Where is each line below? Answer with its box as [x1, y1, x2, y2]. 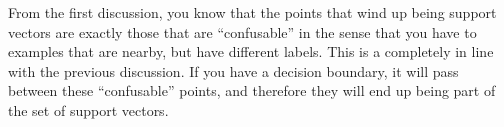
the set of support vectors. [8, 99, 169, 120]
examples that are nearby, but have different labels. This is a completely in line [8, 41, 494, 62]
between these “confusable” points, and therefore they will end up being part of [8, 80, 496, 101]
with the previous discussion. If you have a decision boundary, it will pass [8, 60, 459, 81]
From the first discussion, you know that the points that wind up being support [8, 2, 497, 22]
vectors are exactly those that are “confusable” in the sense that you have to [8, 21, 477, 42]
